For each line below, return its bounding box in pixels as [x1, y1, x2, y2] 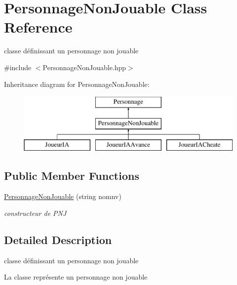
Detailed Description [4, 232, 112, 247]
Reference [4, 17, 73, 37]
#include [4, 62, 32, 72]
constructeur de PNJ [4, 207, 67, 218]
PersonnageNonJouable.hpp [42, 62, 126, 72]
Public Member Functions [4, 168, 139, 183]
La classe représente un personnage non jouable [4, 272, 148, 282]
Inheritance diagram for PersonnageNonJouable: [4, 79, 150, 89]
